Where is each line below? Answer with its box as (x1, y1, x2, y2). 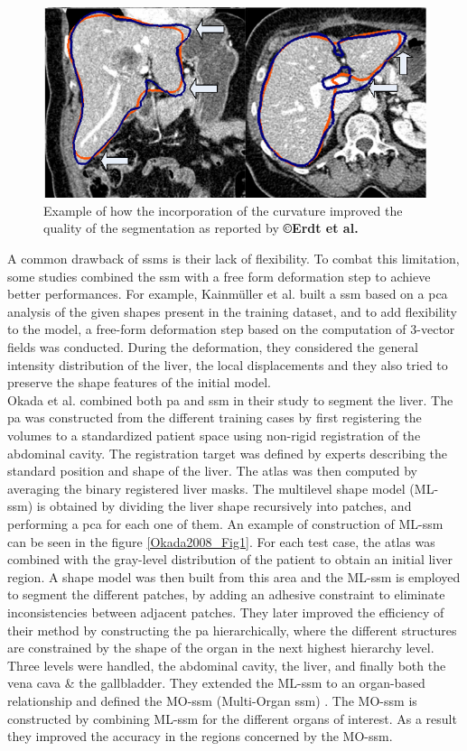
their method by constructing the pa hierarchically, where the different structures (7, 620, 457, 639)
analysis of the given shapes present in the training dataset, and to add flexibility (7, 301, 457, 320)
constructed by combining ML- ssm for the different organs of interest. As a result (7, 709, 457, 728)
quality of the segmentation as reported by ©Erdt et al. (43, 218, 359, 237)
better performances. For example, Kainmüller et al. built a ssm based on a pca (7, 284, 448, 303)
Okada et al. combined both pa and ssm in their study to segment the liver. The (7, 390, 453, 409)
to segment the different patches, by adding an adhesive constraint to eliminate (7, 585, 445, 604)
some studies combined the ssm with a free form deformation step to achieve (7, 266, 431, 285)
